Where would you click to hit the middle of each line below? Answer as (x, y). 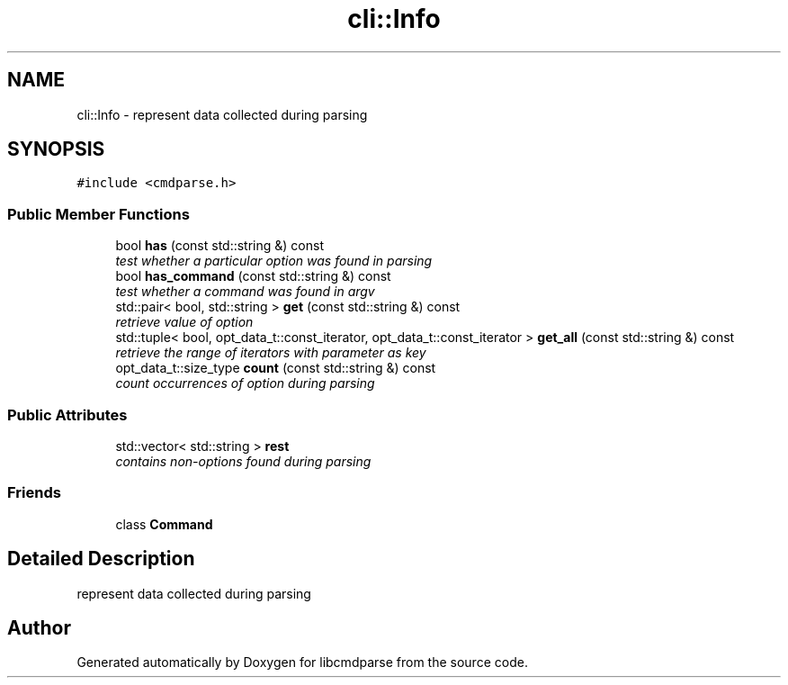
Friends (34, 493)
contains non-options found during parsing (243, 461)
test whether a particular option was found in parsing (274, 261)
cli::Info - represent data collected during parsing (222, 114)
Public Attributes (67, 415)
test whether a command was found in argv (245, 292)
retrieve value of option (184, 322)
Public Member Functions (98, 214)
